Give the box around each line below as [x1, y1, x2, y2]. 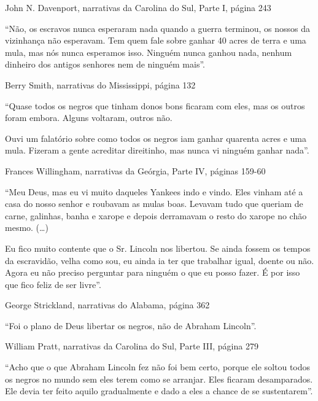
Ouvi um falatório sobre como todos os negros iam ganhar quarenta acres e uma [5, 131, 306, 144]
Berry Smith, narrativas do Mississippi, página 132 [5, 78, 196, 91]
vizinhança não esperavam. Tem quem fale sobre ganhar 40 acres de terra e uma [5, 34, 306, 47]
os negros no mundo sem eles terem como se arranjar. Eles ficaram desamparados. [5, 372, 313, 385]
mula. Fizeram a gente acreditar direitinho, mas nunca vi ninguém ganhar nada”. [5, 144, 309, 157]
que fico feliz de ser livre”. [5, 278, 101, 290]
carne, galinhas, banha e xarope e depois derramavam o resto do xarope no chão [5, 209, 307, 222]
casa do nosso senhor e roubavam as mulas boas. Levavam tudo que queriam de [5, 197, 303, 210]
